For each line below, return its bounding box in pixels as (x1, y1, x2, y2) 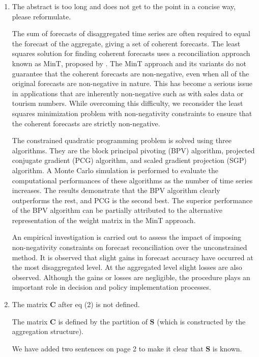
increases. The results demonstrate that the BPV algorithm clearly (12, 185, 220, 196)
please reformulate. (12, 11, 71, 21)
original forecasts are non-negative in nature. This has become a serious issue (12, 78, 252, 89)
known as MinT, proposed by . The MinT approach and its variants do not (12, 58, 246, 68)
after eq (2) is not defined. (58, 299, 140, 310)
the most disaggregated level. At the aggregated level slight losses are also (12, 262, 242, 272)
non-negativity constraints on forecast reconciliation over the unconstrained (12, 242, 247, 253)
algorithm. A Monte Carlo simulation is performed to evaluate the (12, 164, 218, 175)
